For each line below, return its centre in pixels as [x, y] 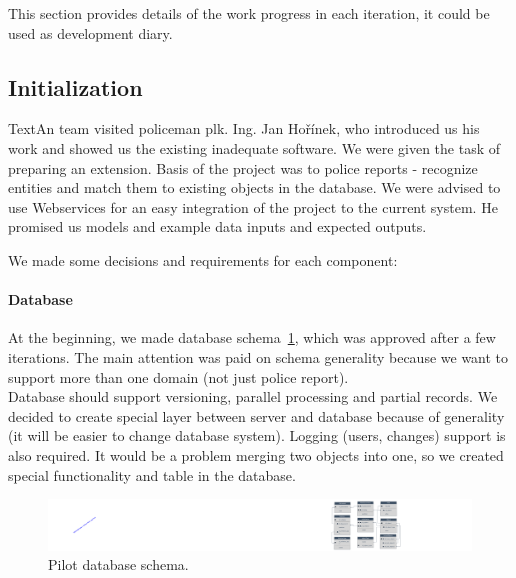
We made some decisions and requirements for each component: [203, 259]
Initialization [75, 86]
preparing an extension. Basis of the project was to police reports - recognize [243, 167]
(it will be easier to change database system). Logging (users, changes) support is [257, 435]
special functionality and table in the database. [152, 474]
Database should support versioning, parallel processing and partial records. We [253, 396]
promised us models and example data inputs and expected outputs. [217, 226]
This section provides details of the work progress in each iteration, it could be [249, 13]
